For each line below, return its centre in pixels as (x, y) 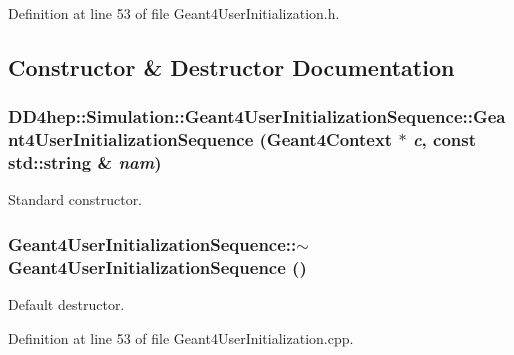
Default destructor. (66, 304)
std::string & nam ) (85, 162)
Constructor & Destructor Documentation (231, 66)
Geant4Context (329, 139)
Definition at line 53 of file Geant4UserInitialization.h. (174, 13)
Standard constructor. (75, 199)
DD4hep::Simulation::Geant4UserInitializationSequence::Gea (257, 116)
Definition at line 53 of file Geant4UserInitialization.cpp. (181, 337)
